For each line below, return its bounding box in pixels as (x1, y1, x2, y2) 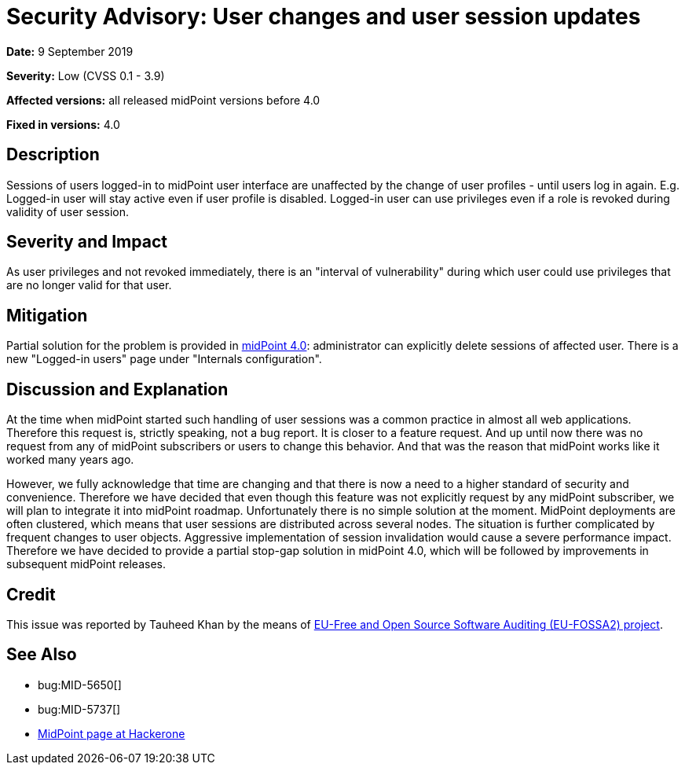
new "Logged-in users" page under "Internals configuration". (6, 352, 322, 366)
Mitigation (6, 305, 88, 325)
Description (6, 145, 100, 165)
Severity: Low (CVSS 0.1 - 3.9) (6, 68, 165, 83)
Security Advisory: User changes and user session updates (6, 3, 641, 30)
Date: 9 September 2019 (6, 44, 134, 58)
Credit (6, 584, 56, 604)
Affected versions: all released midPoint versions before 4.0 (6, 93, 321, 107)
